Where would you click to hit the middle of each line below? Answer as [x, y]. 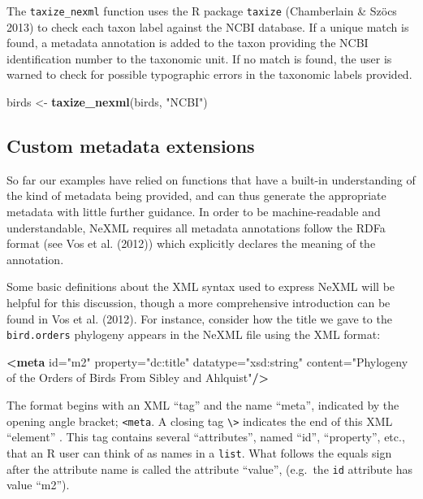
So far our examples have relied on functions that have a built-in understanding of [211, 179]
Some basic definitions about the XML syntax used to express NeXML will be [201, 286]
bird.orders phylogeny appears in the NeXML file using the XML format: [194, 334]
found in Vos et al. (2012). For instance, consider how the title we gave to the [199, 318]
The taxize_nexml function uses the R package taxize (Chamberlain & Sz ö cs [202, 11]
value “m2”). [38, 485]
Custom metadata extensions [131, 146]
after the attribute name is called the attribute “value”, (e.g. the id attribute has [209, 469]
